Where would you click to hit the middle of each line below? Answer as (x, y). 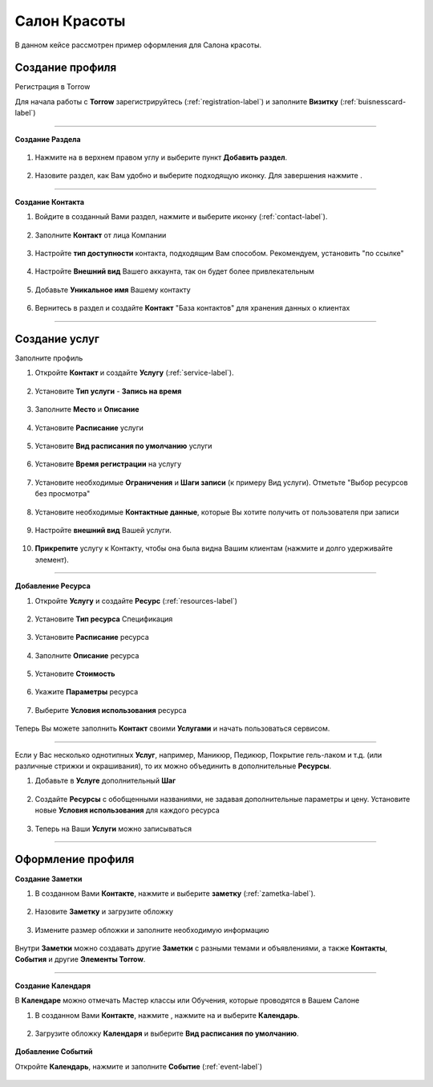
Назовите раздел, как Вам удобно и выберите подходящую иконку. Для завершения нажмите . (198, 176)
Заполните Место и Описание (87, 409)
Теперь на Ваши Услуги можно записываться (113, 828)
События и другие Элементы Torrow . (80, 959)
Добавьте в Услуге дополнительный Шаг (105, 781)
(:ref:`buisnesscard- (373, 101)
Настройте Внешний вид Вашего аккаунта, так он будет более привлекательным (174, 271)
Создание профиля (66, 68)
